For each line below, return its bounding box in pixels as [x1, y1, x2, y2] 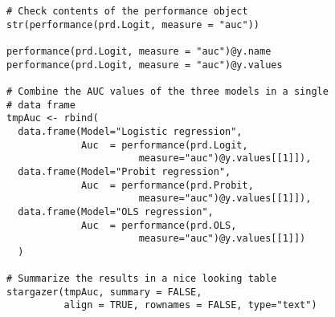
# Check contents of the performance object [6, 6, 248, 17]
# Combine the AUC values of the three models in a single [6, 85, 329, 97]
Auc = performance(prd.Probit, [81, 179, 254, 191]
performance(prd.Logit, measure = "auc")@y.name [6, 45, 272, 57]
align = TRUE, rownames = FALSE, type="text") [63, 299, 317, 311]
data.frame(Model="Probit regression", [18, 165, 231, 177]
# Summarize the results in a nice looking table [6, 273, 277, 285]
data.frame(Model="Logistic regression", [18, 125, 243, 137]
